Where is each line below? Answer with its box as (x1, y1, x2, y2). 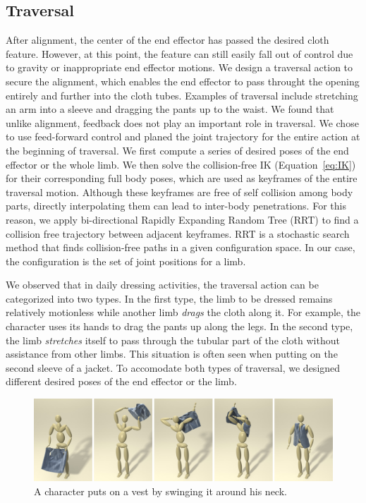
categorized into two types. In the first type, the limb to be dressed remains (6, 291, 333, 305)
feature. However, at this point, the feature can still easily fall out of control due (6, 46, 353, 61)
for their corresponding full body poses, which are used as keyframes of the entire (6, 171, 358, 186)
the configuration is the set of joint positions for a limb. (6, 253, 246, 268)
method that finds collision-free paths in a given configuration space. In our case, (6, 240, 355, 255)
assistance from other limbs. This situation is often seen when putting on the (6, 346, 338, 361)
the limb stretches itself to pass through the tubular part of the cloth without (6, 332, 340, 347)
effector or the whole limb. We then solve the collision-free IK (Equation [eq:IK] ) (6, 157, 356, 171)
